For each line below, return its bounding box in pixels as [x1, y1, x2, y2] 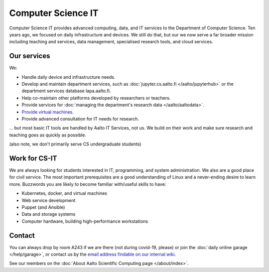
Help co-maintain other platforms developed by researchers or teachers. [21, 95, 171, 101]
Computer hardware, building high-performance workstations [21, 218, 148, 224]
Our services [9, 52, 50, 60]
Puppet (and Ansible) [21, 204, 65, 210]
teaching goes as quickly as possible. [9, 132, 87, 138]
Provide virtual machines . [21, 109, 74, 115]
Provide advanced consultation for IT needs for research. [21, 116, 139, 122]
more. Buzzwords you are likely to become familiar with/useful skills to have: [9, 181, 166, 187]
